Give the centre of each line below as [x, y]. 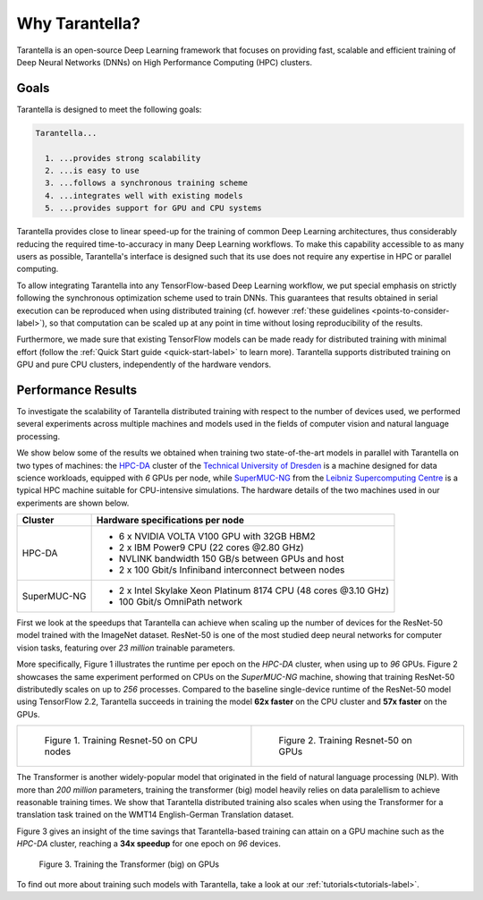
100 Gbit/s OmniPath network [181, 602]
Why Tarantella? [78, 23]
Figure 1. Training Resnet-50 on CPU [121, 741]
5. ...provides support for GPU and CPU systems [154, 208]
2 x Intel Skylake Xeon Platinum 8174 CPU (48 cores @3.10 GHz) [254, 590]
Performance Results [77, 390]
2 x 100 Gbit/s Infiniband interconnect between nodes [232, 570]
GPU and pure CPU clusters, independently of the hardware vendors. [144, 365]
